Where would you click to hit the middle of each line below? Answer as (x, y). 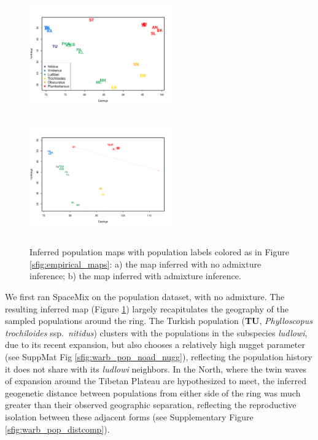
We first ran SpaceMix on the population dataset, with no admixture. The (145, 296)
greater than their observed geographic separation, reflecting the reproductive (151, 405)
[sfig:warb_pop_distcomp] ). (57, 429)
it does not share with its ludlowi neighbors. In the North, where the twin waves (156, 369)
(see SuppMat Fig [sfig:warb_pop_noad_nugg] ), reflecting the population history (159, 356)
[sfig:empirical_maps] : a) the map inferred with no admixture (145, 264)
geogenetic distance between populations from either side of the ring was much (153, 392)
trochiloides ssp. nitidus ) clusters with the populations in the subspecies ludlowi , (156, 332)
